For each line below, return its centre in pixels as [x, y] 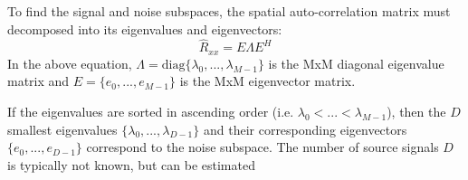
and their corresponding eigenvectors [305, 129]
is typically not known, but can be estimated [131, 164]
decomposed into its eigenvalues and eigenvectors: [145, 28]
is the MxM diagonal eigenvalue [356, 63]
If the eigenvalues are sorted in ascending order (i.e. [151, 112]
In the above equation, [70, 63]
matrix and [38, 81]
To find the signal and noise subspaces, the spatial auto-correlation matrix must [229, 11]
